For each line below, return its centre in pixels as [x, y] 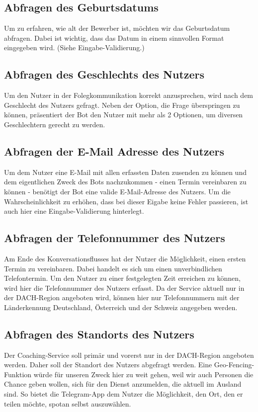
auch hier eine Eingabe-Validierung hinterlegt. [74, 211]
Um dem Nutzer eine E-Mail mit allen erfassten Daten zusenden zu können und [125, 172]
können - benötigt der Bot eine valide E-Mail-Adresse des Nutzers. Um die [117, 191]
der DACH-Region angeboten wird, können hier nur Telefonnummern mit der [122, 297]
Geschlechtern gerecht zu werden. [55, 124]
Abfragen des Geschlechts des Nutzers [104, 74]
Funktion [18, 374]
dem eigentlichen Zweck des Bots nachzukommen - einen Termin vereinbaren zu [125, 182]
